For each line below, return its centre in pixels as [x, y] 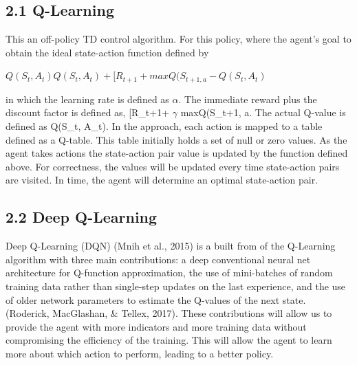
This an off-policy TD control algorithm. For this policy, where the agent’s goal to [178, 39]
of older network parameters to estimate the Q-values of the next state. [156, 299]
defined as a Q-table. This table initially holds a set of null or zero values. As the [176, 139]
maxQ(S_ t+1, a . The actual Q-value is [263, 112]
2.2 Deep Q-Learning [82, 217]
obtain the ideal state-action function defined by [107, 52]
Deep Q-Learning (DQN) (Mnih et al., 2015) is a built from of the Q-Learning [171, 246]
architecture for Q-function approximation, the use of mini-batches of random [169, 273]
